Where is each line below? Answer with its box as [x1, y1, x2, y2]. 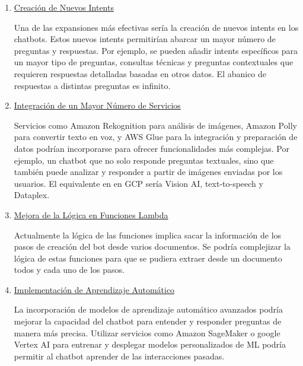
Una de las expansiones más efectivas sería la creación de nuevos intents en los [14, 21, 299, 33]
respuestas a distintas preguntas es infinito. [14, 79, 171, 91]
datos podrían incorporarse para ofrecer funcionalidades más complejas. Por [14, 142, 289, 154]
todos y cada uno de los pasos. [14, 263, 125, 276]
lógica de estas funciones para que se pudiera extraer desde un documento [14, 252, 282, 264]
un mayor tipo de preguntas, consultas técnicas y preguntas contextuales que [14, 56, 294, 68]
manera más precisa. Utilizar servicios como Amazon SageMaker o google [14, 326, 280, 339]
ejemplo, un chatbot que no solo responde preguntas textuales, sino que [14, 154, 274, 166]
